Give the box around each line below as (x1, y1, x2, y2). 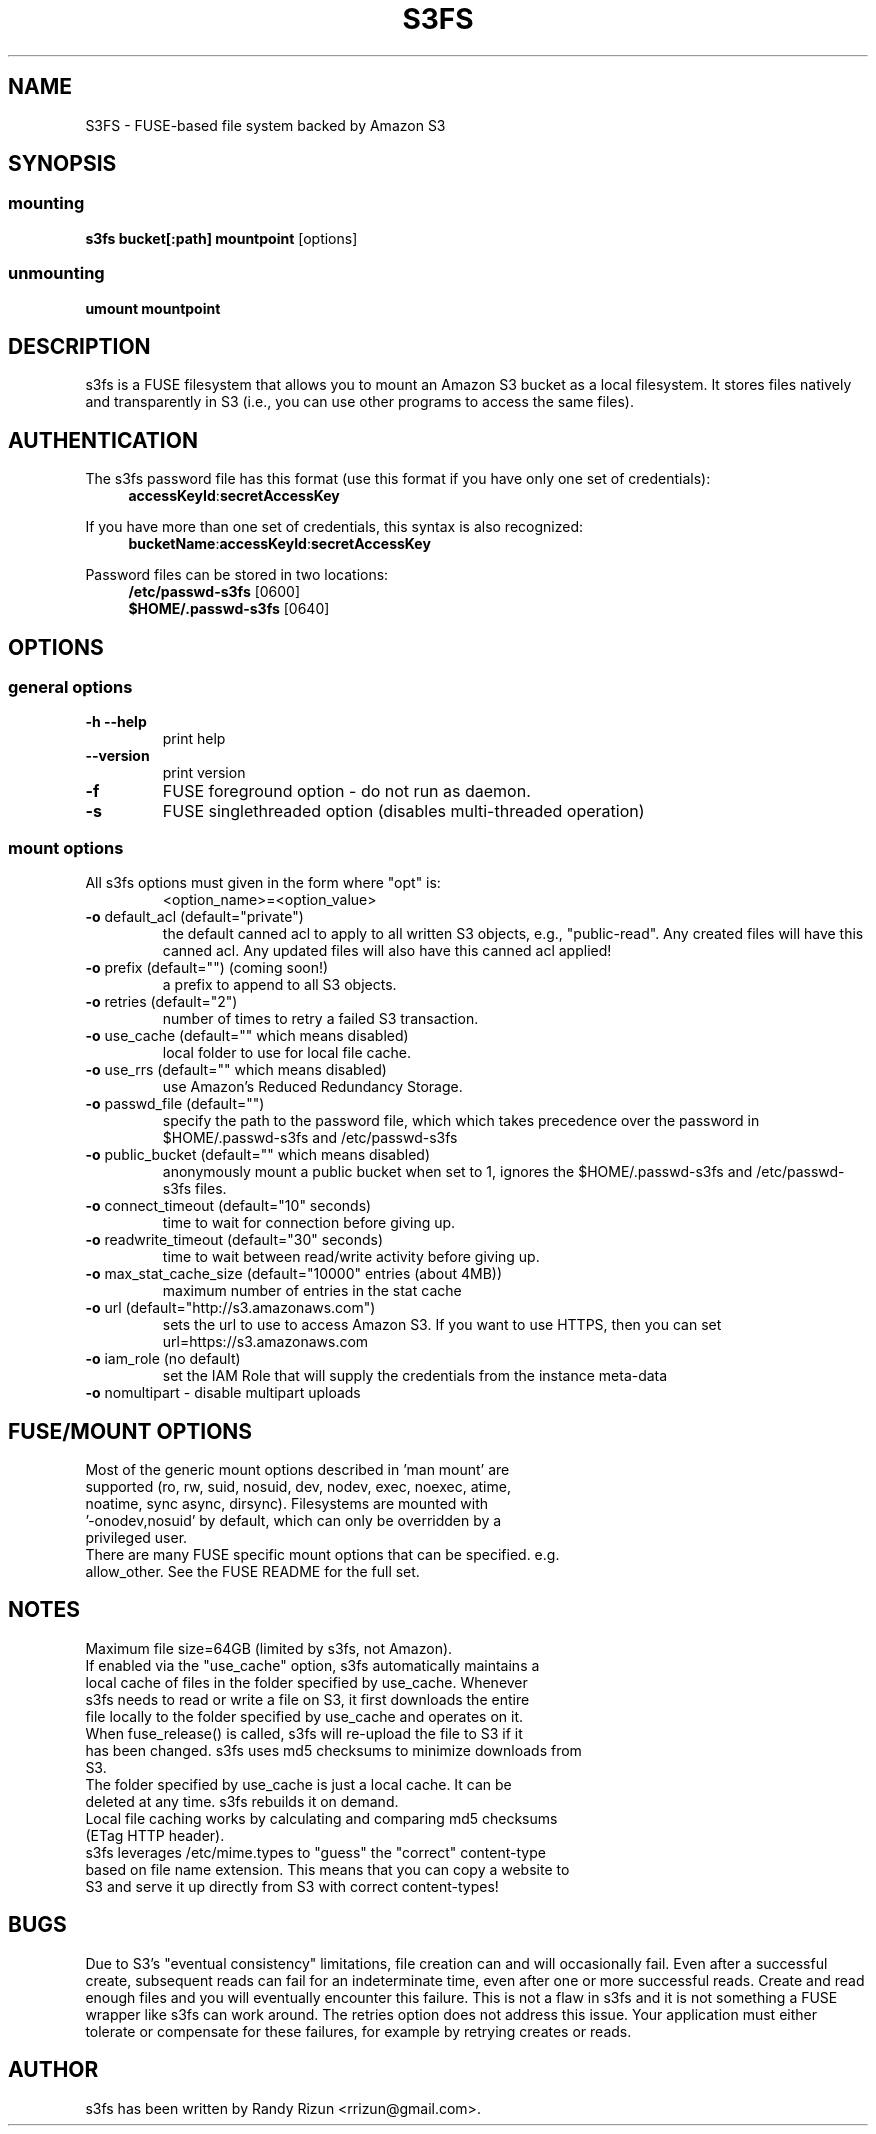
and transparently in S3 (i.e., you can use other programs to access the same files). (85, 393, 635, 411)
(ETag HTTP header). (85, 1826, 225, 1844)
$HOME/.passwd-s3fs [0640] (128, 600, 330, 618)
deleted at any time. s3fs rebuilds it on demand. (85, 1792, 399, 1810)
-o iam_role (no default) (85, 1350, 241, 1368)
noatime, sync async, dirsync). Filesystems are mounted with (85, 1495, 489, 1513)
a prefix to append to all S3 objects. (162, 976, 397, 994)
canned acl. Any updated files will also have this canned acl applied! (162, 942, 612, 960)
